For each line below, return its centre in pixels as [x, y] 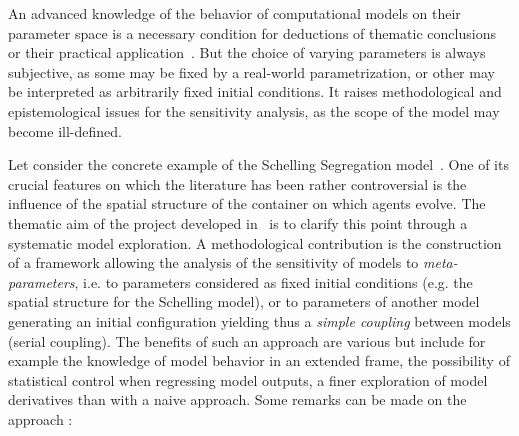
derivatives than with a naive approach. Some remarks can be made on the [237, 399]
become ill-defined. [65, 130]
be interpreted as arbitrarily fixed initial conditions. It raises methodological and [255, 91]
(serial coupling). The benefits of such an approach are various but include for [247, 340]
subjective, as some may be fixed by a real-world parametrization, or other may [251, 71]
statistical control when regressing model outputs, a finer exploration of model [248, 379]
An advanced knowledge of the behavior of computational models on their [234, 13]
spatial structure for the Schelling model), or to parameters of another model [244, 301]
